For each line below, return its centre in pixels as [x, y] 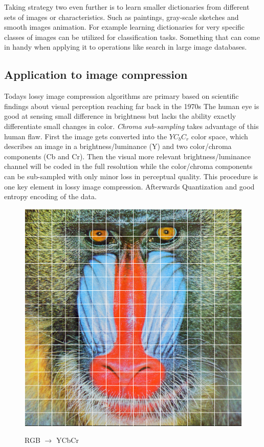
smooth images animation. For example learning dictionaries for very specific [125, 27]
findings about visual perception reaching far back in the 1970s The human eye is [132, 106]
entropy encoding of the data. [50, 196]
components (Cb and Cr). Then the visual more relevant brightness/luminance [127, 156]
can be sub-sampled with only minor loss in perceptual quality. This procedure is [131, 176]
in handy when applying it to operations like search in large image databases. [126, 47]
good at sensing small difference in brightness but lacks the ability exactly [120, 116]
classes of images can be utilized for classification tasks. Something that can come [132, 37]
